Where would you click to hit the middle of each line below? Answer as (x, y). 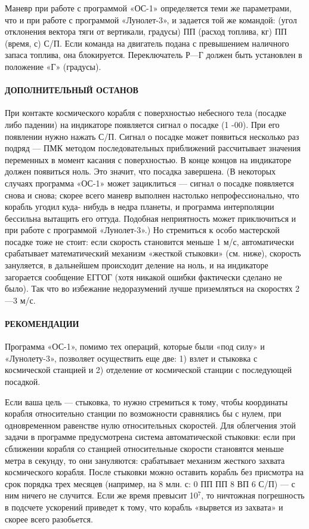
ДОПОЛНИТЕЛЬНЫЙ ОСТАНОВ (72, 90)
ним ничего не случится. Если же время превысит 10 (101, 495)
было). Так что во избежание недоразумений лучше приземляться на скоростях (149, 288)
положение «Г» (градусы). (53, 66)
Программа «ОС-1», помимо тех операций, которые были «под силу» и (135, 346)
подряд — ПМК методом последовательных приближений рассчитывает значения (153, 148)
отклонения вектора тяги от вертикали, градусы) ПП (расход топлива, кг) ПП (146, 31)
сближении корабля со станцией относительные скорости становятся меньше (144, 448)
